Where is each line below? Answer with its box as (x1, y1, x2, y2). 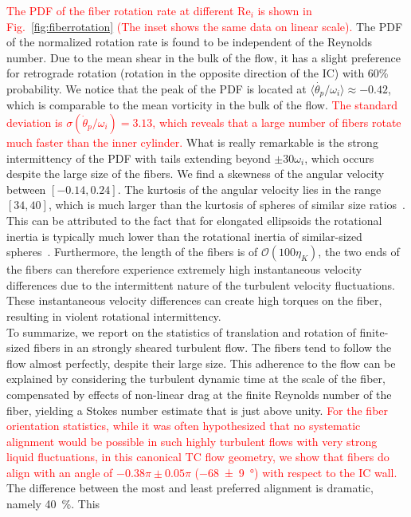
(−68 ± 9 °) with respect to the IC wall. (194, 464, 397, 480)
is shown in (257, 2, 312, 18)
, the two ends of (318, 243, 400, 260)
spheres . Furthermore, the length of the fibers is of (6, 243, 258, 260)
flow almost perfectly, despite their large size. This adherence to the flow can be (6, 354, 396, 371)
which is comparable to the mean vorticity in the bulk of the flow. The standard (6, 97, 398, 113)
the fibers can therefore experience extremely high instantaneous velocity (6, 261, 362, 278)
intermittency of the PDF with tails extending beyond (6, 149, 271, 166)
